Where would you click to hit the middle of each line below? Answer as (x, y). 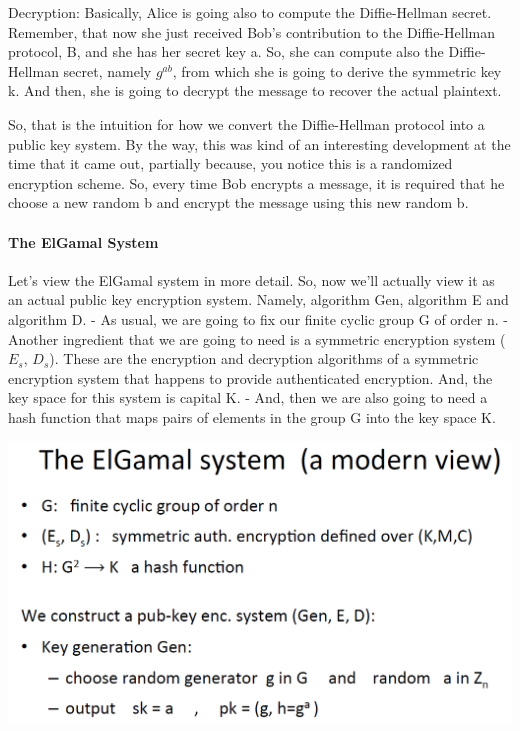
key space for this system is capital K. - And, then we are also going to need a (248, 397)
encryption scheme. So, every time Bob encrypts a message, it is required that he (256, 182)
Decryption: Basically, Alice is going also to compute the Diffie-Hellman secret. (250, 12)
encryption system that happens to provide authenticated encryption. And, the (250, 377)
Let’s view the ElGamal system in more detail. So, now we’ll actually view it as (251, 279)
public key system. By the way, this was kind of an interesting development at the (259, 143)
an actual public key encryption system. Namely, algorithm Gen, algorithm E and (258, 299)
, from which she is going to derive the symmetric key (337, 70)
